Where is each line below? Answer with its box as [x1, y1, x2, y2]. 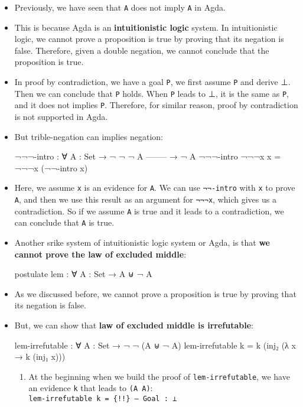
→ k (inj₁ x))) [14, 350, 66, 363]
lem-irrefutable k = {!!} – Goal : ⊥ [28, 395, 177, 403]
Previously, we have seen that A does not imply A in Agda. [14, 1, 226, 13]
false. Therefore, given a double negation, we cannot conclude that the [14, 44, 269, 56]
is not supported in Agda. [14, 110, 108, 122]
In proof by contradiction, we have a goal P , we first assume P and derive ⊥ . [14, 76, 291, 88]
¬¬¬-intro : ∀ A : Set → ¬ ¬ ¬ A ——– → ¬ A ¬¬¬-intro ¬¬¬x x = [14, 150, 281, 162]
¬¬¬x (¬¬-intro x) [14, 161, 88, 174]
